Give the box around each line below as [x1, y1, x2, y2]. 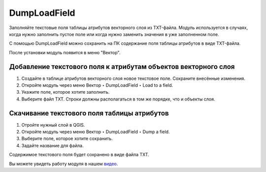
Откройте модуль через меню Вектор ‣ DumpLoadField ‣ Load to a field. [21, 82, 173, 88]
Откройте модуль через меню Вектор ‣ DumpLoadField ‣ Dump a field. [21, 129, 170, 135]
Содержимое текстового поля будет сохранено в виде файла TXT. [9, 152, 150, 158]
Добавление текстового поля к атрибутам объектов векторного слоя [9, 62, 235, 71]
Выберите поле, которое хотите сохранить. [21, 136, 113, 141]
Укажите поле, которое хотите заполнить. [21, 89, 110, 95]
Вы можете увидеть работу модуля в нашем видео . [9, 161, 118, 167]
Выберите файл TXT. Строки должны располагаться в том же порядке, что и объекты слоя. [21, 96, 215, 102]
